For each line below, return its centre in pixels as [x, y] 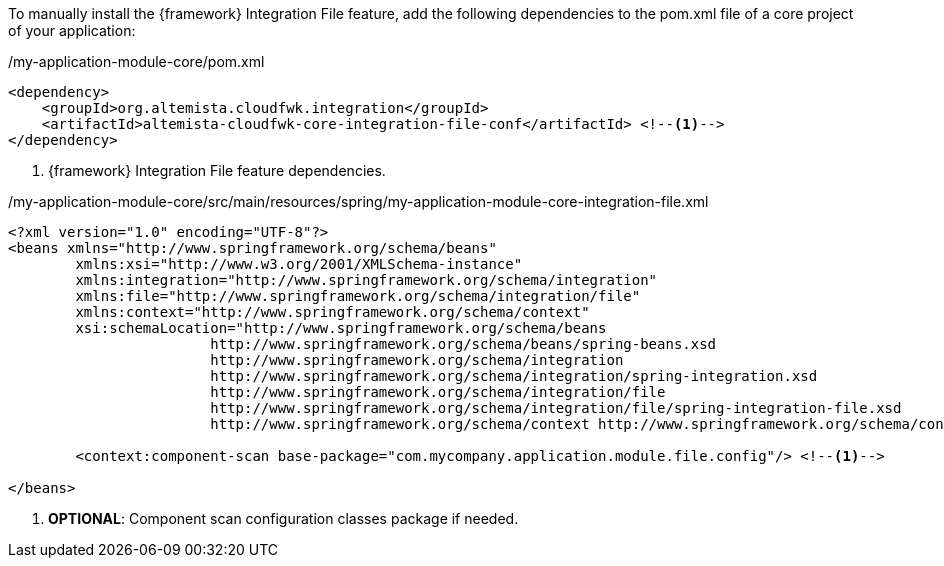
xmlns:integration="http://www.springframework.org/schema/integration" [366, 280]
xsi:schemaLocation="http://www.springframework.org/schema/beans [341, 328]
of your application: [72, 30]
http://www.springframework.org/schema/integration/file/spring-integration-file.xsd [556, 408]
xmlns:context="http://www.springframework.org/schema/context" [332, 312]
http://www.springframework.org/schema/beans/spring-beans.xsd [463, 344]
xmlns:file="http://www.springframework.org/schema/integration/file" [358, 296]
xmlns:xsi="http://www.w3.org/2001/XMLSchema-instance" [299, 264]
